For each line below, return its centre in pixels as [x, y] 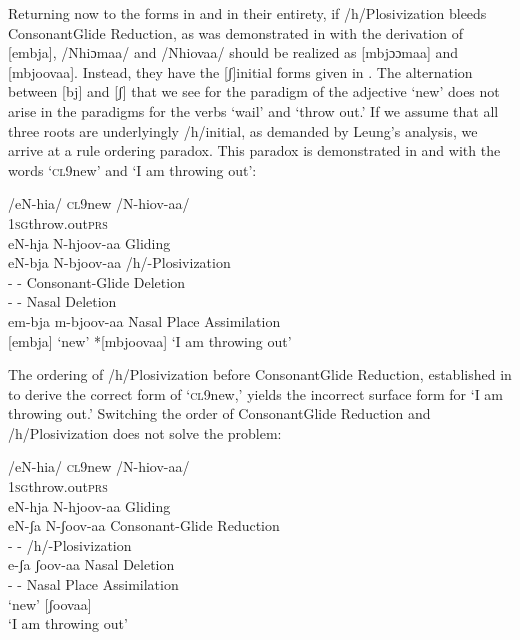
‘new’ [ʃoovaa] [50, 603]
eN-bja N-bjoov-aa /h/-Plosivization [119, 262]
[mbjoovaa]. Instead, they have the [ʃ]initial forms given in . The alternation [240, 71]
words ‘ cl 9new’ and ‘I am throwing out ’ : [132, 169]
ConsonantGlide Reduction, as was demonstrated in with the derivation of [235, 32]
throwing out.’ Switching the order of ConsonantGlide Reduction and [219, 413]
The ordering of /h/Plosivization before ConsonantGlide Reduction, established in [260, 374]
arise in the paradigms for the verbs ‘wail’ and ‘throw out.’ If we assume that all [253, 110]
